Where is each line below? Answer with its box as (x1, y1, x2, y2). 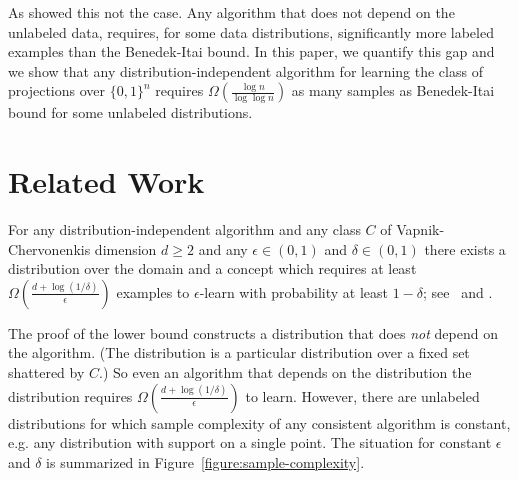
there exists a (424, 238, 506, 259)
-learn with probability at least (199, 281, 389, 302)
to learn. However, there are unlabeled (245, 385, 480, 406)
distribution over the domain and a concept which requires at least (8, 258, 417, 279)
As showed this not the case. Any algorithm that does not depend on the (8, 2, 455, 22)
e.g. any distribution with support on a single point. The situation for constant (8, 432, 492, 453)
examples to (116, 281, 190, 302)
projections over (8, 80, 105, 101)
